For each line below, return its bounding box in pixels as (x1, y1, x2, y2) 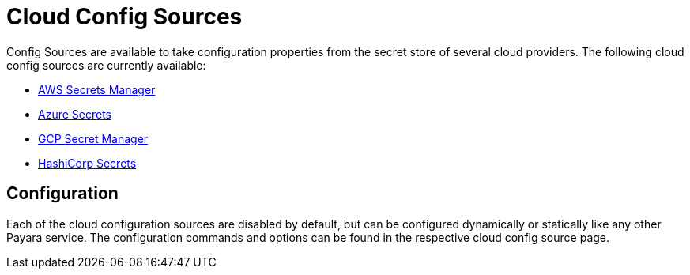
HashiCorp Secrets (38, 156, 137, 170)
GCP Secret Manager (38, 131, 149, 145)
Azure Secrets (38, 107, 111, 121)
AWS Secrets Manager (38, 82, 156, 96)
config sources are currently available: (6, 58, 206, 72)
